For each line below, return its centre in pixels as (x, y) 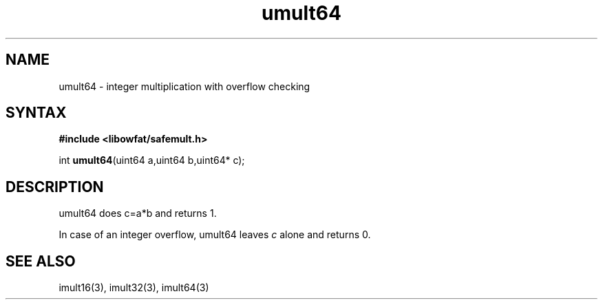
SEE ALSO (41, 261)
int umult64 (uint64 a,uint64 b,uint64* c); (152, 160)
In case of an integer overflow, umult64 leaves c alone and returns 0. (215, 235)
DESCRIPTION (55, 187)
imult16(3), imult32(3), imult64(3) (134, 288)
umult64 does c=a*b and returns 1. (138, 213)
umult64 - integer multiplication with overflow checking (184, 86)
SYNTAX (36, 113)
